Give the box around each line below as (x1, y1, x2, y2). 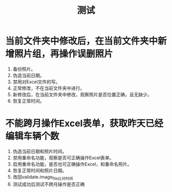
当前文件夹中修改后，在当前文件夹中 (5, 35, 158, 47)
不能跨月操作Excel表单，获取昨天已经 (5, 118, 164, 129)
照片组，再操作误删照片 (14, 48, 114, 60)
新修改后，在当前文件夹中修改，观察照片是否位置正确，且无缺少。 (12, 91, 152, 98)
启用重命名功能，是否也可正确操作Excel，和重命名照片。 (12, 161, 132, 167)
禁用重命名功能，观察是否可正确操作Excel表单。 (12, 154, 114, 161)
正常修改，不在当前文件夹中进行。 (12, 85, 85, 91)
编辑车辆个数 (5, 131, 60, 142)
